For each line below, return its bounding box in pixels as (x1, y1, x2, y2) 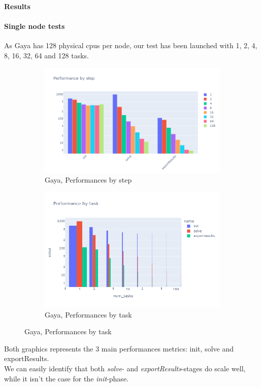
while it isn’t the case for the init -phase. (4, 373, 128, 383)
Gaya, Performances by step (45, 174, 132, 185)
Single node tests (4, 21, 65, 31)
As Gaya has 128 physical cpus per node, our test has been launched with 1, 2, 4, (4, 40, 257, 51)
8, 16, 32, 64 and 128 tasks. (4, 50, 89, 60)
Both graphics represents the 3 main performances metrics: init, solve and (4, 343, 234, 354)
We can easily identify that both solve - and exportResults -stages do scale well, (4, 363, 246, 373)
